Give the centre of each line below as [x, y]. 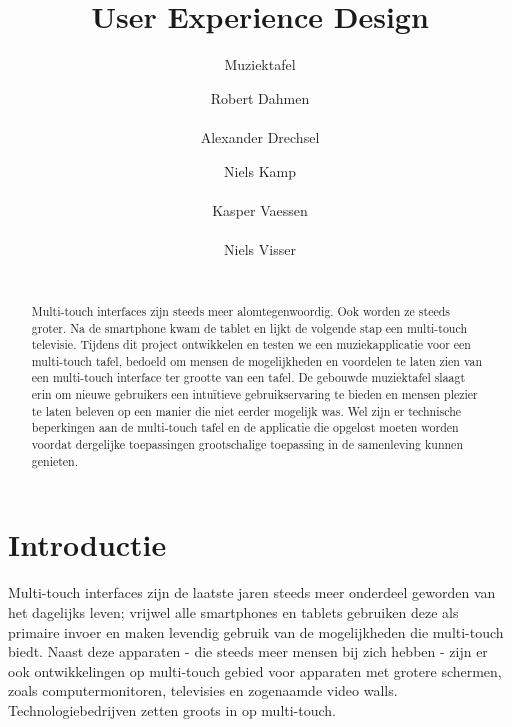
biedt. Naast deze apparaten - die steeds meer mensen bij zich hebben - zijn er [248, 651]
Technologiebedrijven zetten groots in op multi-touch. [172, 709]
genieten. [55, 460]
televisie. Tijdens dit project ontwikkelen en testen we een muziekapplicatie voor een [251, 344]
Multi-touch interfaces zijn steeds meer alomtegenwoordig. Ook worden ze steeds [241, 310]
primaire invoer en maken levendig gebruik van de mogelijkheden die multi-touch [256, 631]
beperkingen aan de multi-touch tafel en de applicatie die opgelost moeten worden [245, 427]
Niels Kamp [260, 170]
